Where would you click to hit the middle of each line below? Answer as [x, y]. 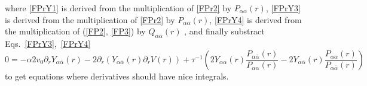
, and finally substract [224, 31]
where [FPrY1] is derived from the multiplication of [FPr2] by [118, 8]
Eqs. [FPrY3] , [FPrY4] [48, 43]
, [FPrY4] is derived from [256, 19]
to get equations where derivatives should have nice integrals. [117, 76]
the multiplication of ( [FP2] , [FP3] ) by [75, 31]
